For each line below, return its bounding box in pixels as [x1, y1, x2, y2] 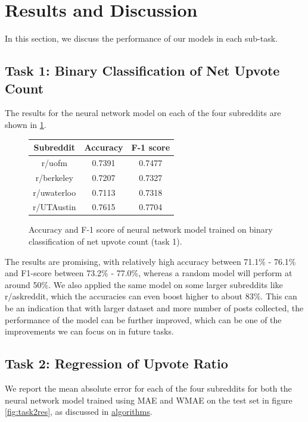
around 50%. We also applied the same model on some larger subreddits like [5, 278, 283, 290]
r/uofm [41, 156, 67, 168]
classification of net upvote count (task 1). [29, 235, 182, 248]
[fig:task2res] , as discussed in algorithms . [5, 405, 153, 418]
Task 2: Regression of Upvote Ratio [5, 354, 228, 373]
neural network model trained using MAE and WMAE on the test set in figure [5, 393, 293, 406]
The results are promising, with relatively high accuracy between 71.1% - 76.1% [5, 255, 296, 267]
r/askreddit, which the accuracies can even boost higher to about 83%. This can [5, 290, 297, 302]
